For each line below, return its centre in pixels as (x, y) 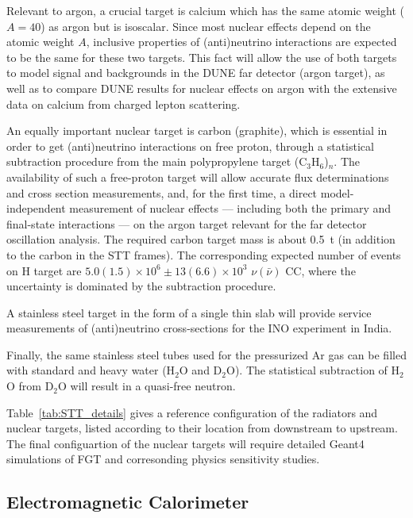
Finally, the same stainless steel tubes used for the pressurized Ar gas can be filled (206, 354)
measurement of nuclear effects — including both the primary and (230, 208)
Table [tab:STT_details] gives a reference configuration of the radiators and (192, 412)
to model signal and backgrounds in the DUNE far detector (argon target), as (196, 73)
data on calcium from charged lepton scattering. (124, 104)
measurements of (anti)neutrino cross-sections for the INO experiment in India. (199, 328)
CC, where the (320, 270)
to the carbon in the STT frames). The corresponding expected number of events (204, 254)
